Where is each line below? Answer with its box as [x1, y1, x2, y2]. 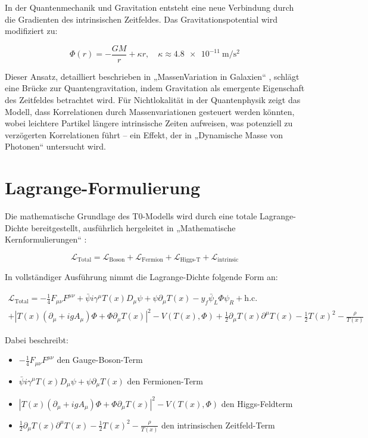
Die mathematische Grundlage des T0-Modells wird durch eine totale [5, 210, 257, 222]
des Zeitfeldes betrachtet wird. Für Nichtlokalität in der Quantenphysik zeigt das [5, 94, 301, 106]
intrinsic [217, 257, 239, 263]
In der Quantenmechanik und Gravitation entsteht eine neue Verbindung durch [5, 1, 294, 13]
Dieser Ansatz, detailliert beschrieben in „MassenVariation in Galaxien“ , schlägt [5, 70, 300, 82]
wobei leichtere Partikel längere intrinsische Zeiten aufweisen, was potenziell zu [5, 117, 293, 129]
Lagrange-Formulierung [5, 175, 201, 200]
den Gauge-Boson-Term [57, 353, 143, 366]
